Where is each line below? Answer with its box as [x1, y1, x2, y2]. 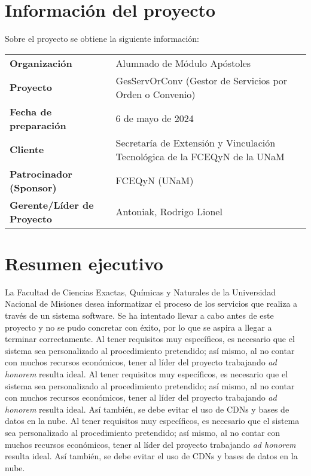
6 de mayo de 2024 [115, 111, 194, 126]
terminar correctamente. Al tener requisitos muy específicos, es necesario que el [5, 332, 295, 345]
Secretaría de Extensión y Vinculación [115, 135, 276, 149]
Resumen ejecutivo [5, 251, 163, 275]
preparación [10, 118, 66, 132]
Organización [10, 56, 72, 70]
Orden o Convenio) [115, 87, 196, 101]
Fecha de [10, 104, 52, 118]
